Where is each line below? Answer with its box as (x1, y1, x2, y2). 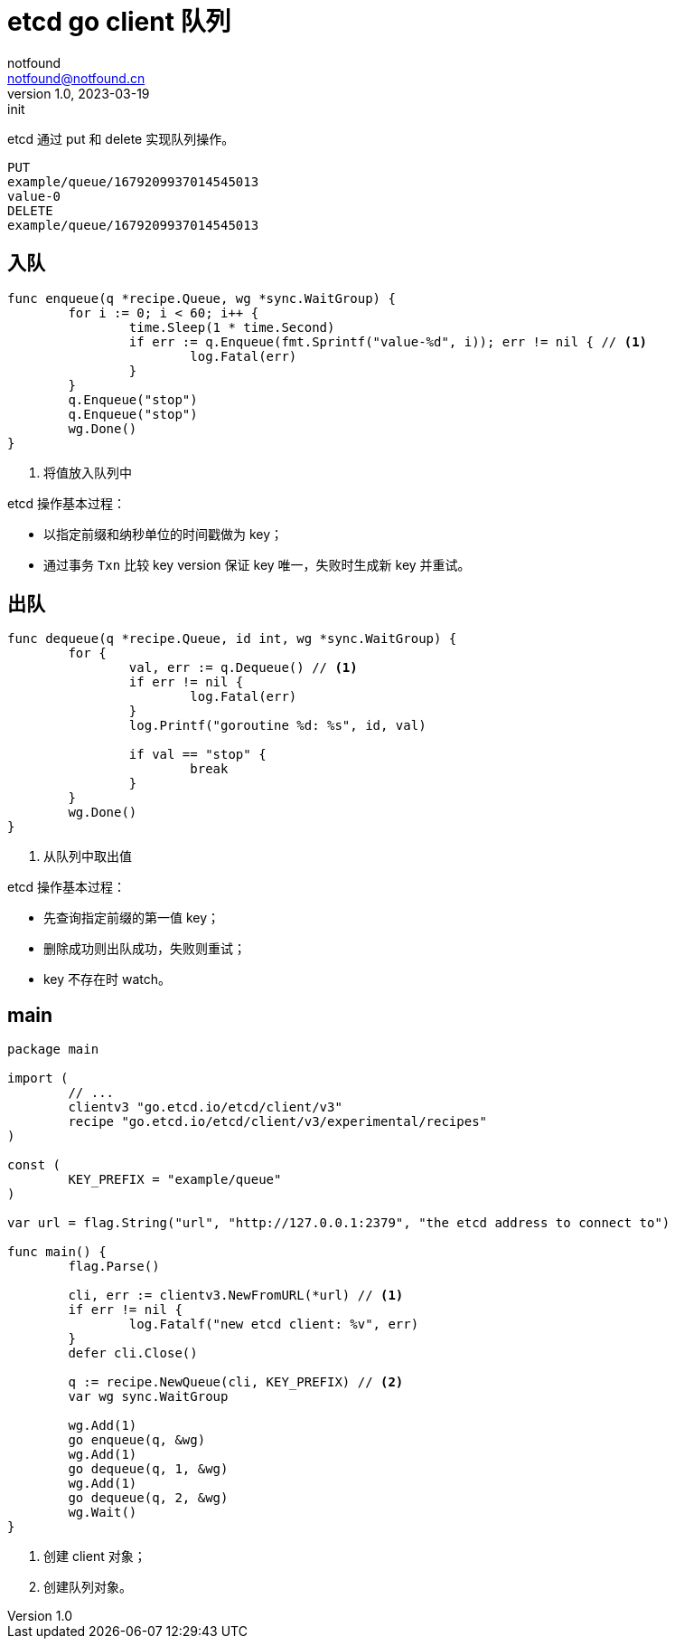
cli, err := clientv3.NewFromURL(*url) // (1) (68, 1288, 404, 1303)
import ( (7, 1071, 69, 1086)
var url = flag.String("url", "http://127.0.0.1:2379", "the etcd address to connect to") (7, 1216, 670, 1231)
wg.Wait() (68, 1505, 137, 1520)
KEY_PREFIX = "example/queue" (68, 1172, 282, 1187)
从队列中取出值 (43, 848, 132, 865)
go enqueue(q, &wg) (68, 1433, 206, 1448)
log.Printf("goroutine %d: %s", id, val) (128, 718, 427, 733)
